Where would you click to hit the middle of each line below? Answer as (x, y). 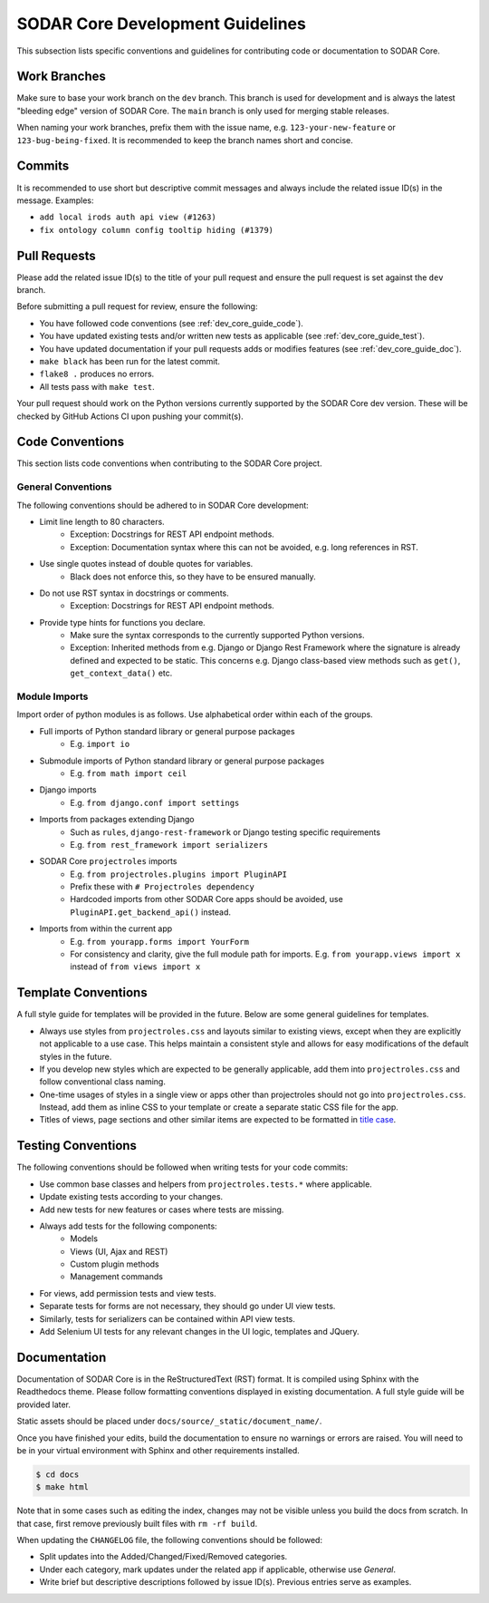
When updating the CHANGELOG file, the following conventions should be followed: (170, 1540)
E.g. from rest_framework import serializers (169, 844)
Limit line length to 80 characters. (102, 521)
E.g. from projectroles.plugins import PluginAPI (179, 874)
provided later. (44, 1404)
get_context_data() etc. (121, 673)
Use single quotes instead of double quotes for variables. (146, 564)
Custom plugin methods (115, 1264)
